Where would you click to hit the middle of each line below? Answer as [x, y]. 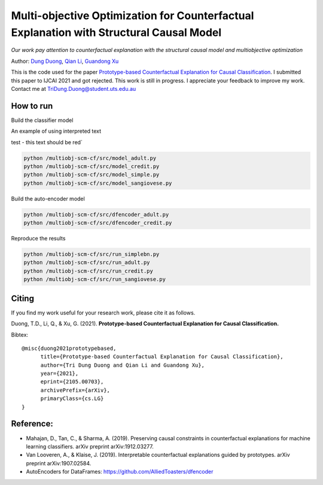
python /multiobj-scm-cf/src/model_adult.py [90, 158]
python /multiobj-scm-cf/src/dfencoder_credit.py [98, 223]
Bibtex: [20, 334]
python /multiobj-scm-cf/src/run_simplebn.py [92, 254]
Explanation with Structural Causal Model [116, 32]
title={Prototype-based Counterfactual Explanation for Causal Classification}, [162, 357]
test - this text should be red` [47, 142]
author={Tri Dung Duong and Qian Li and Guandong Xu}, [122, 365]
